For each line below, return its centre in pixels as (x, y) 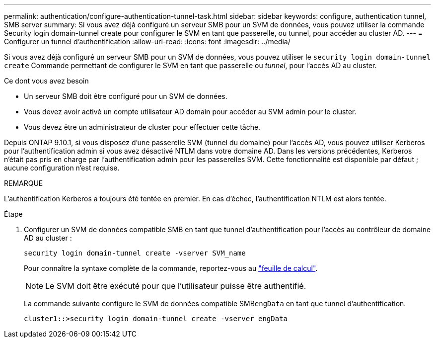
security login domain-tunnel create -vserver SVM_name (135, 253)
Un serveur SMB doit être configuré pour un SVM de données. (126, 96)
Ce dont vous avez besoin (46, 81)
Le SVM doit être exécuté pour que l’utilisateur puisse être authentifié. (176, 286)
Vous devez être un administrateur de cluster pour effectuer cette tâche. (142, 127)
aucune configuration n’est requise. (62, 168)
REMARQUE (24, 183)
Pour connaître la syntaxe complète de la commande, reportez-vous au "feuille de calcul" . (171, 268)
